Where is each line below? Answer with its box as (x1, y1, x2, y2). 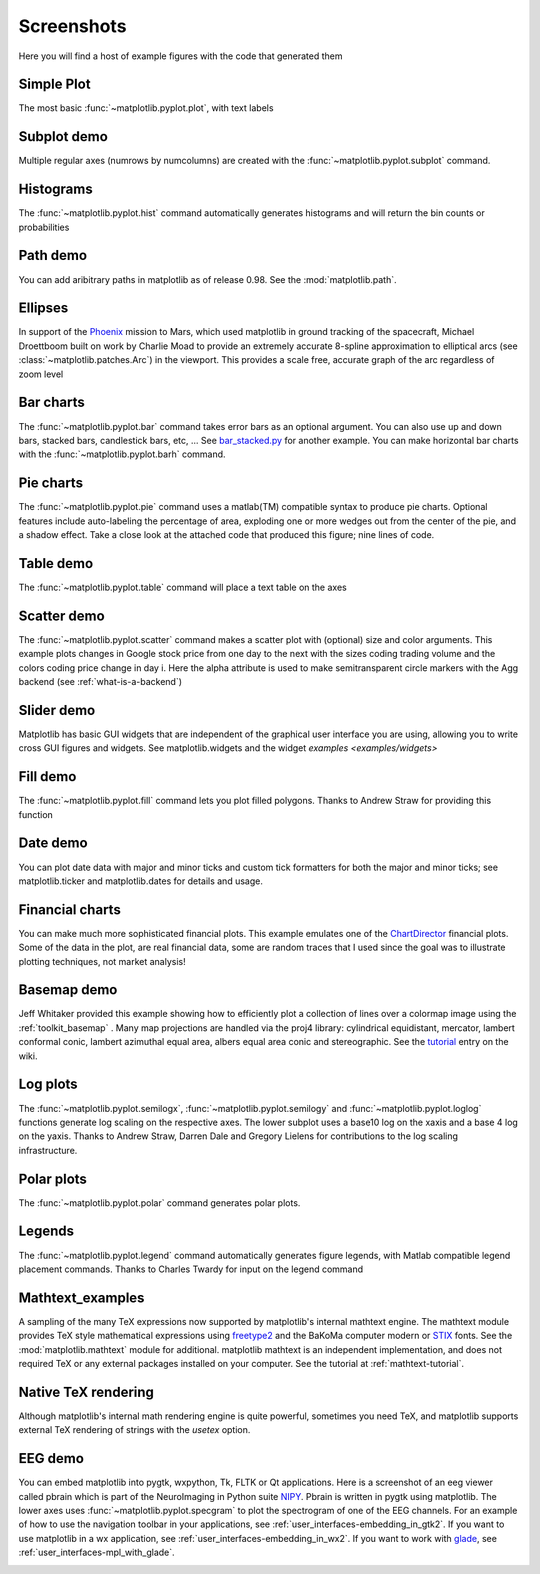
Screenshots (18, 15, 127, 37)
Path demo (18, 247, 88, 264)
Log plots (18, 1076, 79, 1093)
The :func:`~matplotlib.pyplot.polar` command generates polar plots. (18, 1196, 301, 1209)
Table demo (18, 555, 94, 572)
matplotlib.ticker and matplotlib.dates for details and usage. (18, 875, 264, 887)
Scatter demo (18, 607, 105, 624)
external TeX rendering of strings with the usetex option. (18, 1424, 251, 1436)
